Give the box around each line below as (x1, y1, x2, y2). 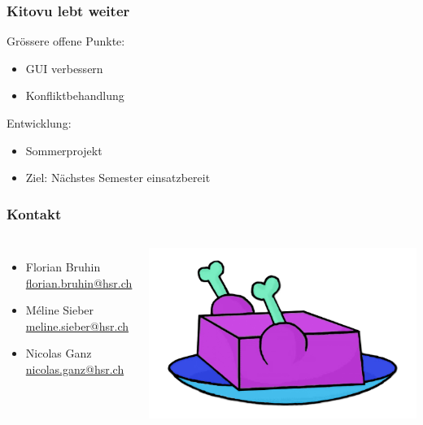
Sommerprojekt (25, 141, 102, 158)
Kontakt (7, 203, 62, 223)
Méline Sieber (25, 301, 94, 319)
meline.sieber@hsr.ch (25, 317, 129, 334)
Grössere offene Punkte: (7, 33, 125, 50)
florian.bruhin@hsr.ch (25, 274, 133, 291)
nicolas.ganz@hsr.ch (25, 360, 124, 377)
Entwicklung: (7, 115, 72, 131)
